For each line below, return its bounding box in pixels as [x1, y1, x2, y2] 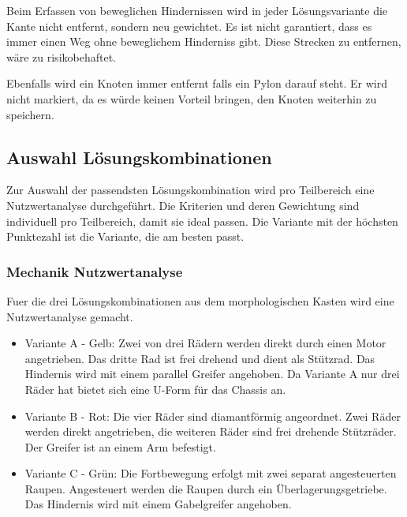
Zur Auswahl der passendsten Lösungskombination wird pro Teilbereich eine [6, 182, 375, 198]
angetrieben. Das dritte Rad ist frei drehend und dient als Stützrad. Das [24, 350, 375, 366]
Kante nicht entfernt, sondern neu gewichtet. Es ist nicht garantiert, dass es [6, 17, 372, 34]
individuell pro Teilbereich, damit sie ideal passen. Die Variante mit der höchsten [6, 212, 398, 229]
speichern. [6, 106, 54, 122]
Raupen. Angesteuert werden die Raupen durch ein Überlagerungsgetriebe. [24, 480, 387, 496]
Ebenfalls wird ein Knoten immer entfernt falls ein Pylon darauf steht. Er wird [6, 75, 387, 92]
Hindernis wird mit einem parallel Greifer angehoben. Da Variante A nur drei [24, 365, 400, 382]
